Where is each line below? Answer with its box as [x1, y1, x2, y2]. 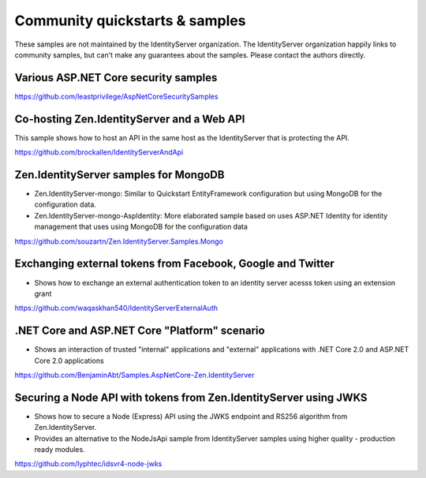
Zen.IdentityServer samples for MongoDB [14, 168, 225, 181]
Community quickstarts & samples [14, 12, 246, 29]
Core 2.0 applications [34, 356, 104, 365]
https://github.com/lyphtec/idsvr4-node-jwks [14, 459, 163, 469]
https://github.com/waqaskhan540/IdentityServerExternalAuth [14, 304, 219, 313]
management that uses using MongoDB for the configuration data [34, 222, 248, 232]
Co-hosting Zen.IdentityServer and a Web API [14, 112, 245, 125]
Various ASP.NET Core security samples [14, 71, 218, 84]
